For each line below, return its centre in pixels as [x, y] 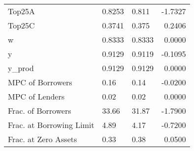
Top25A [22, 11]
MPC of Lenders [36, 96]
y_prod [21, 68]
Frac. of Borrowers [40, 111]
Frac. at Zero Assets [42, 139]
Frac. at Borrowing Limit [51, 125]
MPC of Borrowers [40, 82]
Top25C [21, 25]
